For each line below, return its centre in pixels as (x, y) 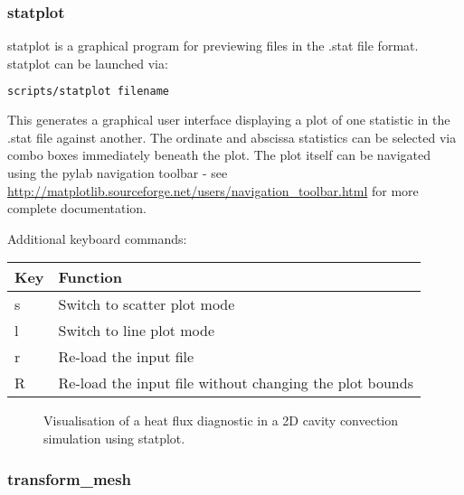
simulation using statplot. (114, 439)
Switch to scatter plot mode (147, 304)
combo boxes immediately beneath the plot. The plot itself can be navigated (219, 155)
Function (90, 277)
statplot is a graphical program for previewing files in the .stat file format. (213, 46)
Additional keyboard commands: (97, 238)
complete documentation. (77, 208)
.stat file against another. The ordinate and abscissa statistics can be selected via (232, 137)
